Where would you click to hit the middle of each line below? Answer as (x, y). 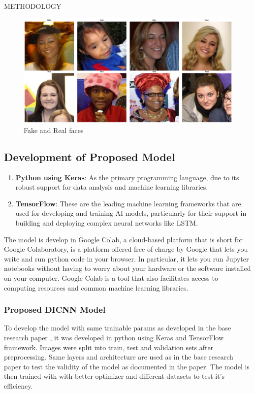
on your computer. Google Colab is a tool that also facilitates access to (111, 278)
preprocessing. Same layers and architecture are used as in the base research (119, 357)
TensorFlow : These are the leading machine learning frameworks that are (128, 203)
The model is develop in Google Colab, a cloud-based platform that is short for (124, 239)
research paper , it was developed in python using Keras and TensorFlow (114, 337)
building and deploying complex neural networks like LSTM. (107, 223)
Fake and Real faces (54, 130)
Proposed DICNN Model (55, 310)
